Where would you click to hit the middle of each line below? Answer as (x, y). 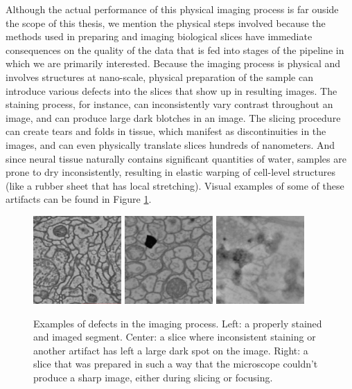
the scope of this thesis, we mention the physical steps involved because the (166, 22)
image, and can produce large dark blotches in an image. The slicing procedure (173, 117)
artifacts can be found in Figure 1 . (79, 199)
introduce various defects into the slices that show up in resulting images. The (171, 90)
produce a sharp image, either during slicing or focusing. (153, 378)
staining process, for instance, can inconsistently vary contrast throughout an (169, 104)
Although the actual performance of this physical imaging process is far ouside (172, 9)
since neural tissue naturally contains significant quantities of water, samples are (176, 158)
